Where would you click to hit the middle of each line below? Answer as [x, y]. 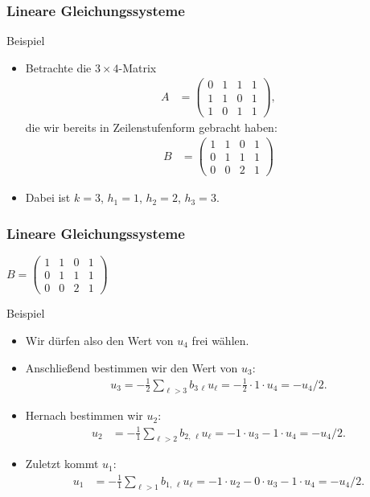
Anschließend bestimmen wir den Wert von [132, 367]
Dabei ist [48, 197]
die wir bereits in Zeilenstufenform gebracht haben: [151, 127]
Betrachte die [58, 67]
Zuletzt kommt [62, 464]
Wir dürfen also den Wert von [99, 340]
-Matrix [138, 67]
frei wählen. [220, 340]
